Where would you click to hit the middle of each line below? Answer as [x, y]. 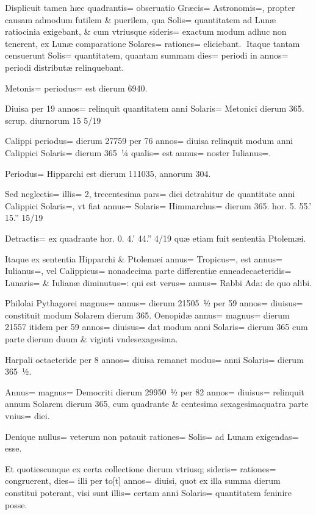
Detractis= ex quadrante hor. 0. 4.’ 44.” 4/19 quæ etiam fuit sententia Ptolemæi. [156, 238]
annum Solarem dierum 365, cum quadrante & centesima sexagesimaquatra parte [157, 404]
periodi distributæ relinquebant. [65, 67]
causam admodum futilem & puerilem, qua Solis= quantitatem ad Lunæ [141, 19]
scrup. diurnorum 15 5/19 [53, 120]
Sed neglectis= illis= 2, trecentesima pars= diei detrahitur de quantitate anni [150, 194]
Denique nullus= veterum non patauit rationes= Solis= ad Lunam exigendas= [152, 436]
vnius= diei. [27, 416]
